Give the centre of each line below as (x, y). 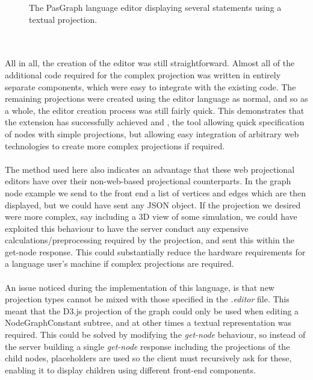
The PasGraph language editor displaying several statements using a (155, 7)
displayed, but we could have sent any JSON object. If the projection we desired (153, 204)
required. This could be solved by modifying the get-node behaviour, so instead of (155, 335)
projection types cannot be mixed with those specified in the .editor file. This (147, 299)
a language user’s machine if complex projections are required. (119, 263)
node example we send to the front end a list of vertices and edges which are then (156, 192)
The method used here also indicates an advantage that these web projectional (150, 169)
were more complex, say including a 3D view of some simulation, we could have (151, 216)
